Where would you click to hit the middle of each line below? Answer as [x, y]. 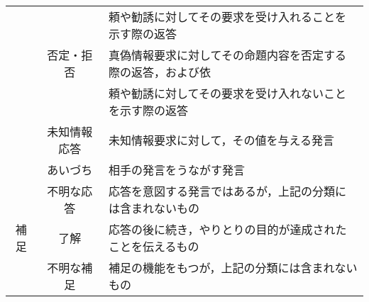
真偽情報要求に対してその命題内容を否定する [228, 55]
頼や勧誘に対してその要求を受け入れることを [228, 17]
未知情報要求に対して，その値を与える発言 [221, 140]
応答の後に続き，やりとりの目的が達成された [228, 229]
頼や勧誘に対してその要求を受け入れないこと [228, 93]
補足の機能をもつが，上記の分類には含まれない [233, 268]
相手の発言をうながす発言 [177, 170]
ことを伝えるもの [154, 246]
